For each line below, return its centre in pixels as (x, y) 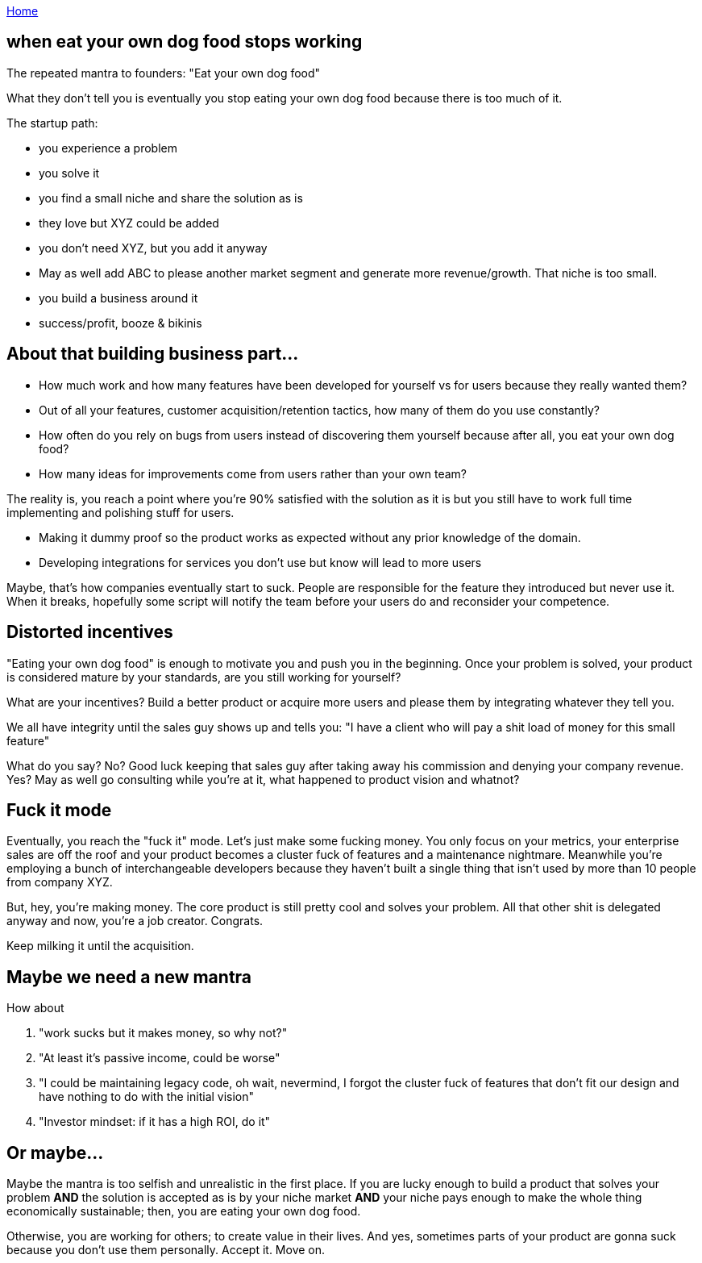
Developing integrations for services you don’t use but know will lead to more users (260, 562)
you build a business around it (118, 298)
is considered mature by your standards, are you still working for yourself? (204, 677)
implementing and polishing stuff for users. (120, 512)
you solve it (69, 173)
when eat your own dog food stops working (185, 42)
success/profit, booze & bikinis (120, 323)
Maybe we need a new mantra (129, 977)
